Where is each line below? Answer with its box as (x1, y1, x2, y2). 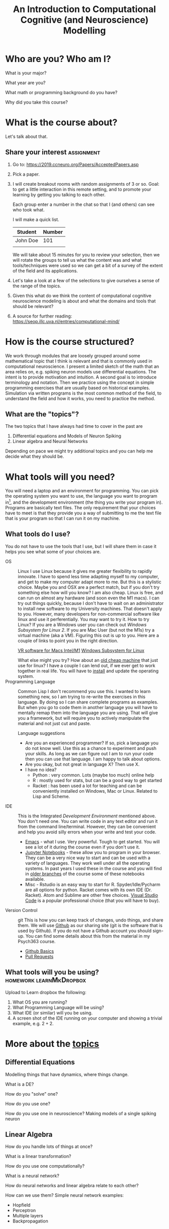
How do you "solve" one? (5, 1091, 58, 1097)
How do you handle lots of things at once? (5, 1143, 93, 1149)
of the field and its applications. (12, 268, 78, 274)
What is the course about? (5, 117, 118, 128)
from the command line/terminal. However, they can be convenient (18, 823, 156, 829)
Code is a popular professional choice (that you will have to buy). (25, 897, 160, 903)
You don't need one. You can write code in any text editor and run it (18, 818, 158, 824)
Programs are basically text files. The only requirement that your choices (5, 505, 156, 511)
